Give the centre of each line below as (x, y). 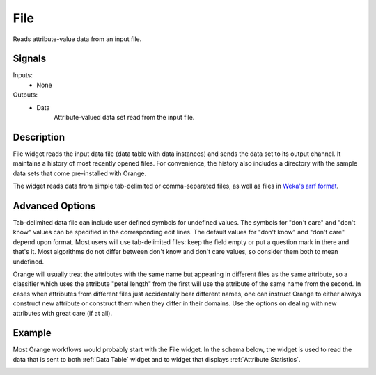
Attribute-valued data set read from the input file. (124, 118)
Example (32, 333)
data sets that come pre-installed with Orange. (79, 173)
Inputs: (23, 75)
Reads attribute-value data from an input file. (77, 39)
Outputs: (25, 95)
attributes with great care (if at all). (63, 313)
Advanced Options (54, 206)
